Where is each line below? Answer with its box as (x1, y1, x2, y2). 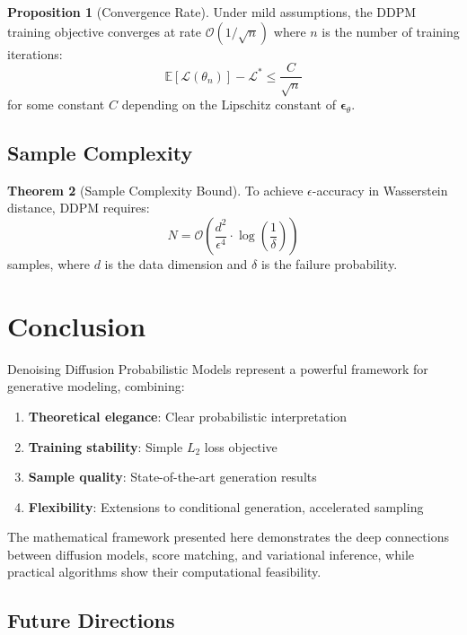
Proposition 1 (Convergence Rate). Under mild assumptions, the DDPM (7, 3, 417, 21)
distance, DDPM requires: (7, 198, 150, 217)
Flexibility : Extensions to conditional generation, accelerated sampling (28, 497, 424, 516)
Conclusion (7, 307, 146, 344)
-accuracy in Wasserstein (312, 180, 448, 199)
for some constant (7, 95, 105, 114)
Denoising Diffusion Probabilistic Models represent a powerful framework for (7, 359, 428, 378)
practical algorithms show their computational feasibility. (7, 562, 322, 581)
